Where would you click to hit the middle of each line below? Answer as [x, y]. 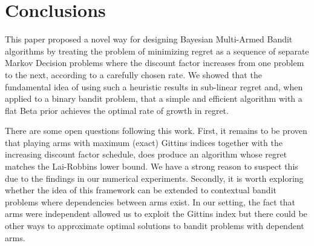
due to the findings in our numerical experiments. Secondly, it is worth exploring [154, 178]
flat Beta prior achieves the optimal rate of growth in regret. [117, 110]
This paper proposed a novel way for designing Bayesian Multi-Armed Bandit [149, 39]
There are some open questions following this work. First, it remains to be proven [156, 131]
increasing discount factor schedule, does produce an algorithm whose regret [146, 154]
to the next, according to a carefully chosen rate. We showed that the [133, 74]
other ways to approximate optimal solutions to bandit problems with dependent [155, 226]
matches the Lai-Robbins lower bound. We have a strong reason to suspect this [152, 166]
